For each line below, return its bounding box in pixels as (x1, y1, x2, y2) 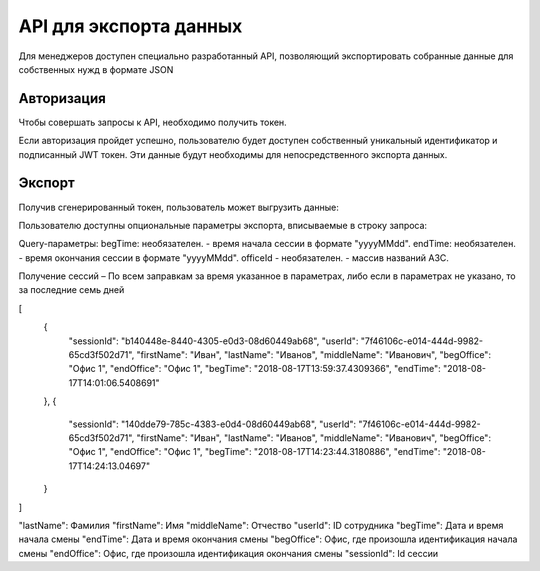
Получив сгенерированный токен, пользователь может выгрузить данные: (18, 201, 339, 213)
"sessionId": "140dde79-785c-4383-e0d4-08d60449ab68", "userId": (68, 418, 357, 430)
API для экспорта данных (18, 15, 243, 37)
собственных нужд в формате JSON (18, 63, 174, 75)
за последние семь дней (18, 284, 125, 296)
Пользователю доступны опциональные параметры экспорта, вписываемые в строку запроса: (18, 219, 428, 231)
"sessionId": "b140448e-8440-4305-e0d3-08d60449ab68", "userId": (68, 335, 359, 347)
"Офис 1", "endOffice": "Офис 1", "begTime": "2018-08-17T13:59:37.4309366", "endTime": (68, 363, 441, 375)
